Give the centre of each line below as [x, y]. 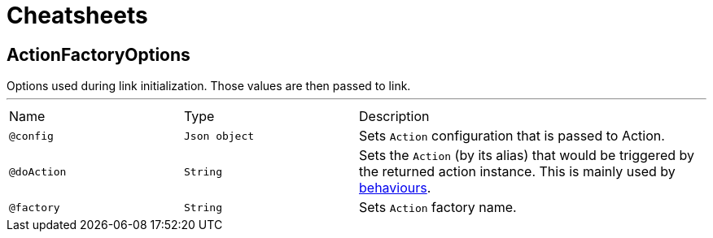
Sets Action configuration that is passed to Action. [512, 136]
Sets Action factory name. [438, 208]
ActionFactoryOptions [98, 54]
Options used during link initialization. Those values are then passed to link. [209, 86]
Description [394, 117]
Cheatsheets [77, 15]
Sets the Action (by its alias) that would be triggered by [527, 156]
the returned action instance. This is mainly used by [517, 172]
